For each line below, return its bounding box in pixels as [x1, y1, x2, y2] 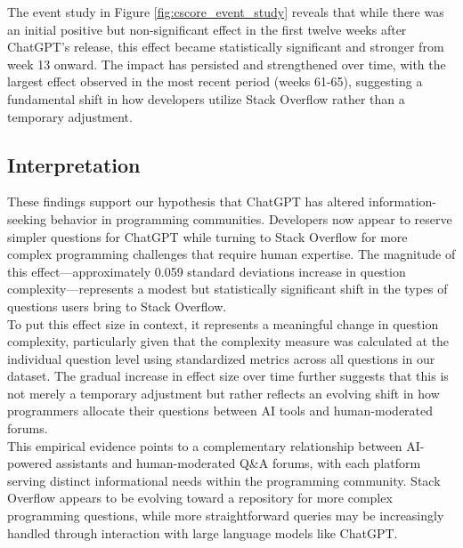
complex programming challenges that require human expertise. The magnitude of [7, 245, 456, 263]
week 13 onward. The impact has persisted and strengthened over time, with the [7, 54, 446, 73]
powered [7, 454, 53, 472]
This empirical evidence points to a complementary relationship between [7, 436, 402, 455]
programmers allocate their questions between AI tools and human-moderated [7, 401, 434, 420]
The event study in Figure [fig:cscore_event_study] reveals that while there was [7, 3, 444, 20]
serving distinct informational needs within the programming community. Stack [7, 471, 441, 489]
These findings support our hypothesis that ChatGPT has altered [7, 192, 365, 211]
